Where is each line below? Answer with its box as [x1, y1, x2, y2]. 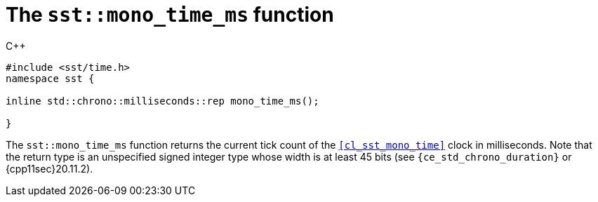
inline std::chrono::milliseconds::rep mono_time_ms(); [6, 95, 319, 107]
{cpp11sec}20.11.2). [6, 162, 93, 175]
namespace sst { [6, 72, 95, 84]
